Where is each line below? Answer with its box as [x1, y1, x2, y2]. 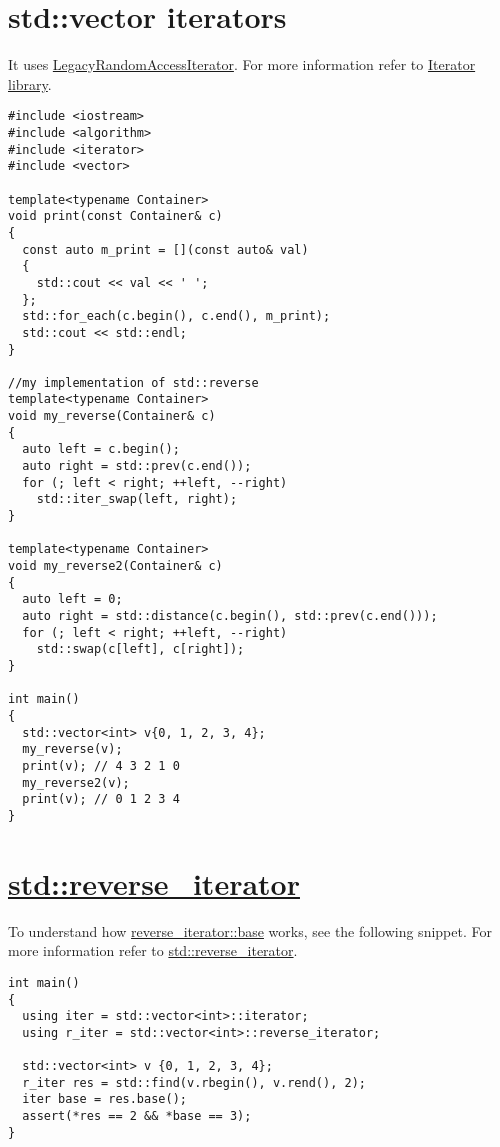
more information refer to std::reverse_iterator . [8, 940, 298, 961]
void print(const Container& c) [8, 209, 223, 224]
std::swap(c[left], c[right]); [36, 642, 245, 657]
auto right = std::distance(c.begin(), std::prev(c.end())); [22, 609, 438, 623]
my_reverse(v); [22, 742, 123, 757]
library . [8, 73, 52, 94]
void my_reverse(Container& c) [8, 409, 216, 424]
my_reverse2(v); [22, 775, 130, 790]
